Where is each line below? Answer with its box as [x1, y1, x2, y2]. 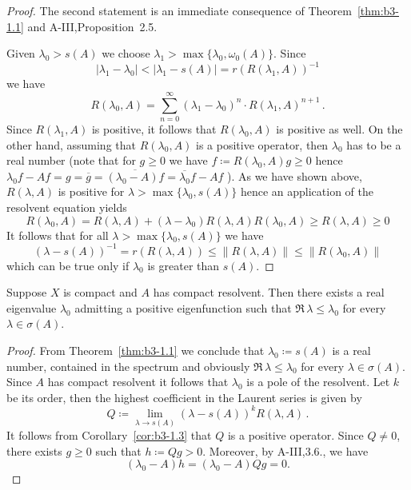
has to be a [346, 136, 401, 153]
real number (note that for [6, 152, 136, 169]
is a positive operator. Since [227, 427, 364, 444]
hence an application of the [240, 183, 373, 200]
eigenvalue [6, 299, 57, 316]
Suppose [6, 284, 47, 301]
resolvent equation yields [6, 198, 127, 215]
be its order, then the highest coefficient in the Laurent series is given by [6, 388, 362, 405]
